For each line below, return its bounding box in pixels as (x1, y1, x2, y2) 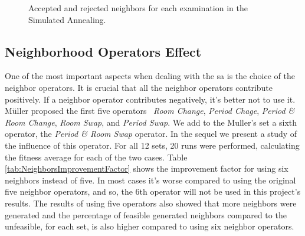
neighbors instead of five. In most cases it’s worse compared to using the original (5, 173, 296, 186)
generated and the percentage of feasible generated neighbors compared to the (5, 208, 287, 221)
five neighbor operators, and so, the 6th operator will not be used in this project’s (5, 185, 301, 198)
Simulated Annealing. (28, 13, 106, 25)
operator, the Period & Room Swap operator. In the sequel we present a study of (5, 127, 297, 140)
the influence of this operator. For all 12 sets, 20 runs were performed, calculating (5, 139, 300, 151)
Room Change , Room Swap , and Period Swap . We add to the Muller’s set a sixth (5, 116, 297, 128)
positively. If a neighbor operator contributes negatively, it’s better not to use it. (5, 93, 296, 105)
